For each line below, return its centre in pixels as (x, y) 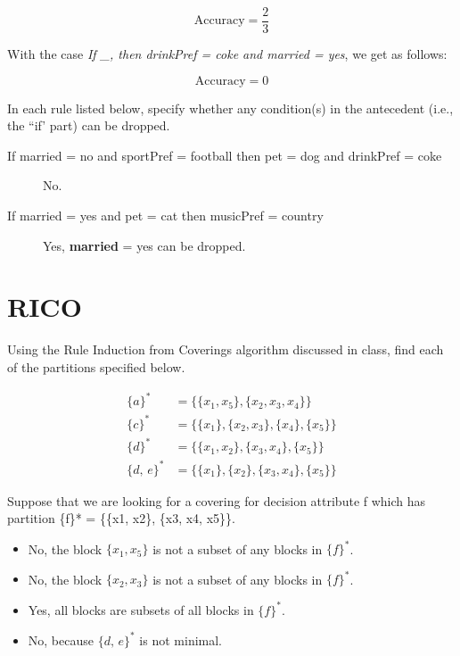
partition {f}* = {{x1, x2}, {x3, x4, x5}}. (121, 518)
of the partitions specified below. (96, 366)
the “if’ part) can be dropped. (89, 125)
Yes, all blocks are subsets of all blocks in (141, 609)
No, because (61, 639)
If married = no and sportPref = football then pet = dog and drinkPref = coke (225, 155)
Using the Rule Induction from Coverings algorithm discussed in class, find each (226, 349)
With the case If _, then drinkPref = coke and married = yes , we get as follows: (227, 54)
